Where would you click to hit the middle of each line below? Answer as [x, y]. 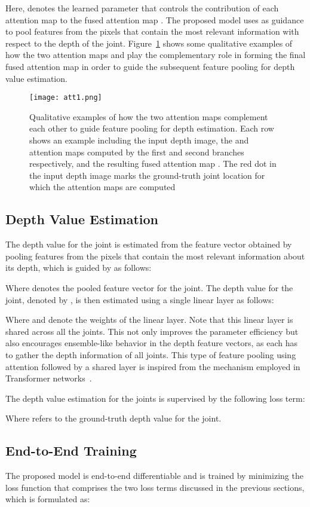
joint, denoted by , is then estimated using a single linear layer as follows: [140, 299]
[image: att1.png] [66, 98]
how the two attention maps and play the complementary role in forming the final [156, 55]
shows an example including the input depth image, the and [139, 140]
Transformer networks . [49, 378]
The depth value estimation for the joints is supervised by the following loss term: [155, 398]
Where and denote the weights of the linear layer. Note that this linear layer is [149, 320]
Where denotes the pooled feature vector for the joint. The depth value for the [149, 287]
